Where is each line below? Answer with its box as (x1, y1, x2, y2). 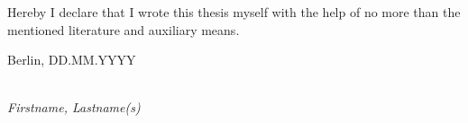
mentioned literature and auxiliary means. (7, 20, 240, 39)
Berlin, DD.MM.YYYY (7, 50, 136, 69)
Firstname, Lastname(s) (7, 98, 141, 117)
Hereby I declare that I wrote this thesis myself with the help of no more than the (7, 3, 461, 21)
